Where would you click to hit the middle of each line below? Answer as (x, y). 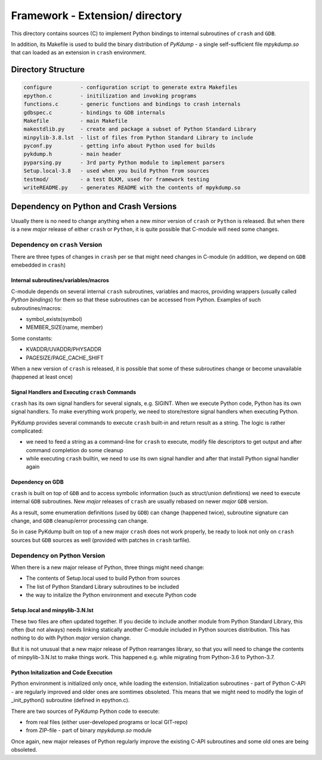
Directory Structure (48, 69)
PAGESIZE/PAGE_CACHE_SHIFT (65, 357)
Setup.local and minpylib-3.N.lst (52, 610)
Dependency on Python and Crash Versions (94, 207)
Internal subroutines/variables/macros (60, 280)
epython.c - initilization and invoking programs (110, 96)
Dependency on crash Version (57, 245)
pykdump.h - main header (72, 154)
